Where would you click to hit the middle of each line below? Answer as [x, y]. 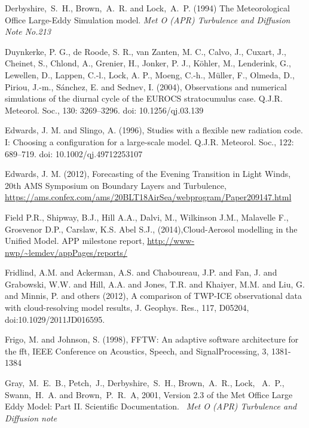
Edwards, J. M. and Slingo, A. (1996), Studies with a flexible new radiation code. [154, 130]
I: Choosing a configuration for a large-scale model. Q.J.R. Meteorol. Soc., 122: [149, 141]
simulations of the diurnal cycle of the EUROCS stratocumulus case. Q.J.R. [144, 98]
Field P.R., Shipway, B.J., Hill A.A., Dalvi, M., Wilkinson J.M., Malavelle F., [147, 217]
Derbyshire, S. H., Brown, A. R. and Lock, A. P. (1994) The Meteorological [147, 8]
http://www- [171, 241]
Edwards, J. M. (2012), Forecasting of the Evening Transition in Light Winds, [148, 174]
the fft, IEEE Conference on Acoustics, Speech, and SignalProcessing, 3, [137, 351]
